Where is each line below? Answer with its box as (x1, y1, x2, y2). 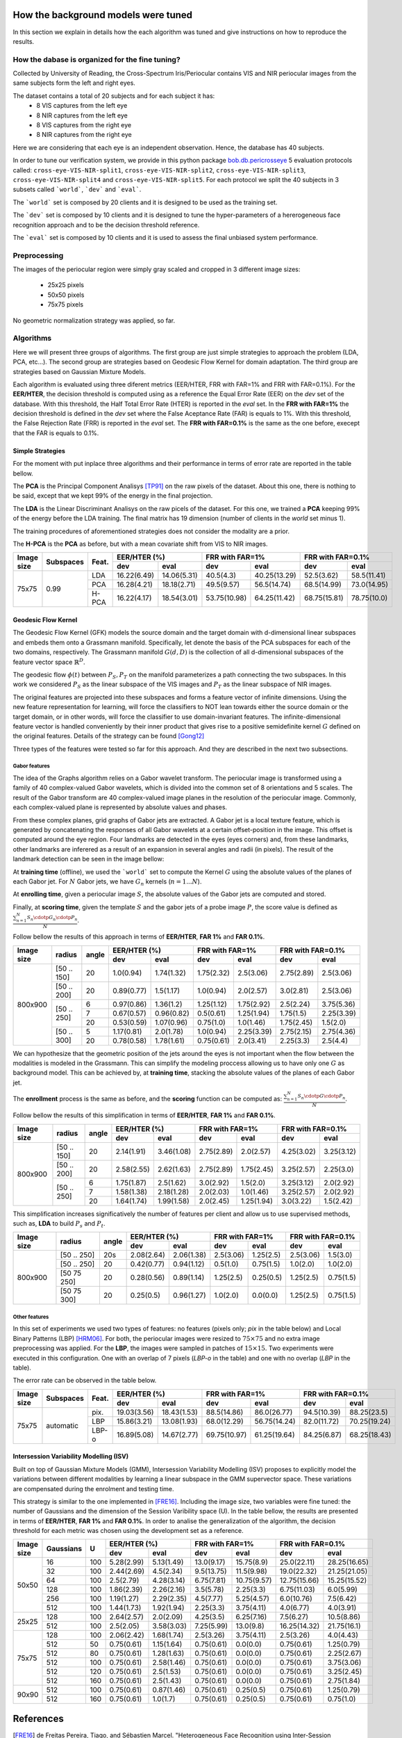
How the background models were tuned (12, 9, 193, 21)
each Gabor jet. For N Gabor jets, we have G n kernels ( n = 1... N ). (12, 877, 202, 887)
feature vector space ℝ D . (12, 657, 86, 666)
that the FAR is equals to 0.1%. (12, 428, 99, 437)
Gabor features (12, 763, 50, 770)
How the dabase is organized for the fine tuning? (12, 54, 181, 64)
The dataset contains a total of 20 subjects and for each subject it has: (12, 91, 215, 100)
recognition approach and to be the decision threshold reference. (12, 220, 200, 229)
